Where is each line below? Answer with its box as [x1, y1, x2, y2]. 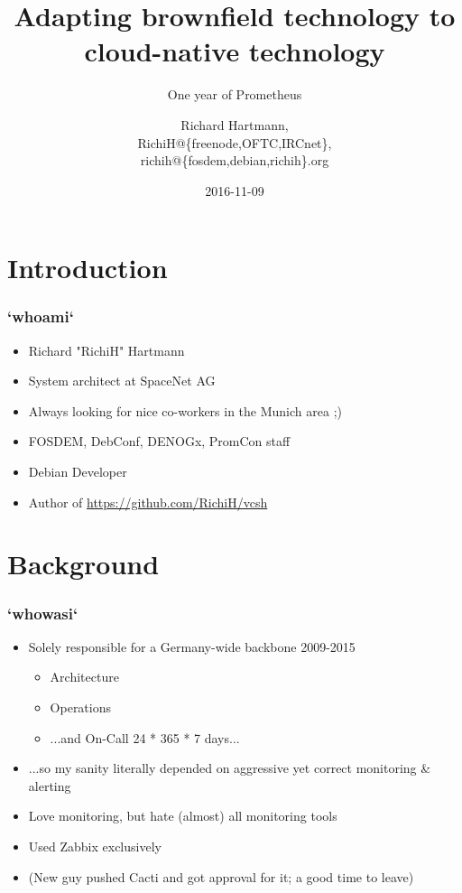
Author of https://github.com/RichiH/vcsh [28, 492, 268, 511]
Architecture [50, 667, 119, 686]
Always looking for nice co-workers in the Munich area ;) [28, 401, 342, 420]
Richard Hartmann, [180, 115, 289, 134]
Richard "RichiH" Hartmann [28, 340, 185, 359]
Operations [50, 698, 112, 717]
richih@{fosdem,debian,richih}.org [140, 151, 329, 170]
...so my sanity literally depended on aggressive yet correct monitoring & [28, 758, 431, 777]
